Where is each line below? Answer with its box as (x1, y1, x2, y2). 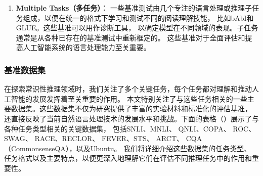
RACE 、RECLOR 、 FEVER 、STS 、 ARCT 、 (34, 133, 184, 144)
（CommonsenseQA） (4, 143, 69, 153)
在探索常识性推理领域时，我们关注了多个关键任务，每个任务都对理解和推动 (4, 83, 252, 94)
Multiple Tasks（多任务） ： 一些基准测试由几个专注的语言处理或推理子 (16, 3, 252, 13)
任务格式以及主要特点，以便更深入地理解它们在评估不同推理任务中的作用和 (4, 153, 252, 163)
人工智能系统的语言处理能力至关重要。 (23, 42, 151, 53)
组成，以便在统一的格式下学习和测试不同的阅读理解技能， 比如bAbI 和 (23, 12, 254, 23)
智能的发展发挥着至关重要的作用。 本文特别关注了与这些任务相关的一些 (11, 93, 247, 104)
